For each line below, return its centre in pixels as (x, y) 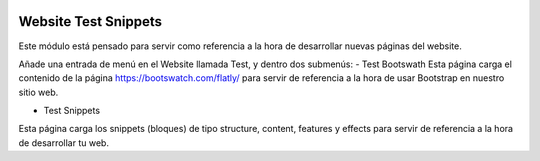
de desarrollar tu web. (64, 142)
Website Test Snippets (90, 21)
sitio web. (38, 92)
